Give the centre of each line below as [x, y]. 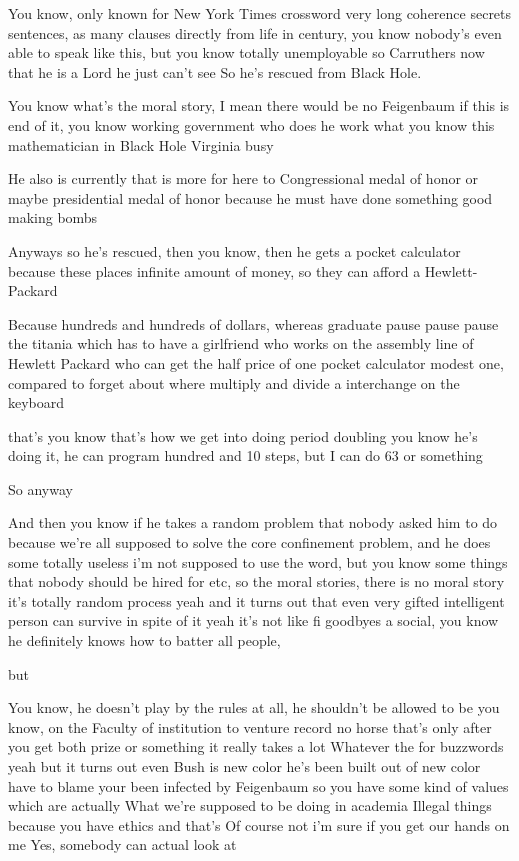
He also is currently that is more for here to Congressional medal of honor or [243, 178]
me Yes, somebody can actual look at [122, 844]
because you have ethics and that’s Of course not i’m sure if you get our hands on [259, 824]
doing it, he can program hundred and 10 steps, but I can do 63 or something [245, 455]
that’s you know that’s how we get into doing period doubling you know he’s [243, 435]
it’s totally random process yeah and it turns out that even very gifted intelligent [256, 600]
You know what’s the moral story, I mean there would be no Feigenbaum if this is [259, 105]
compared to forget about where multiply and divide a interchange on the [234, 382]
